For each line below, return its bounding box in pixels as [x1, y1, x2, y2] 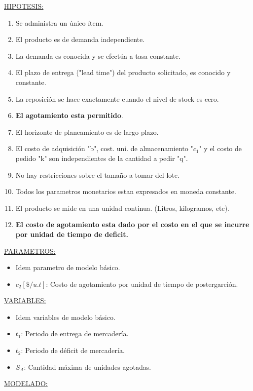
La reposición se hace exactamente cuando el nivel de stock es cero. [15, 93, 219, 104]
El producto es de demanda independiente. [15, 34, 145, 44]
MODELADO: [4, 378, 48, 389]
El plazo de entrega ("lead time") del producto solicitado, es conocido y [15, 67, 231, 78]
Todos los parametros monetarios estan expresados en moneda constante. [15, 186, 236, 196]
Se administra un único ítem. [15, 17, 104, 28]
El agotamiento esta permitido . [15, 110, 123, 120]
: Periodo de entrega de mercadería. [21, 328, 129, 339]
